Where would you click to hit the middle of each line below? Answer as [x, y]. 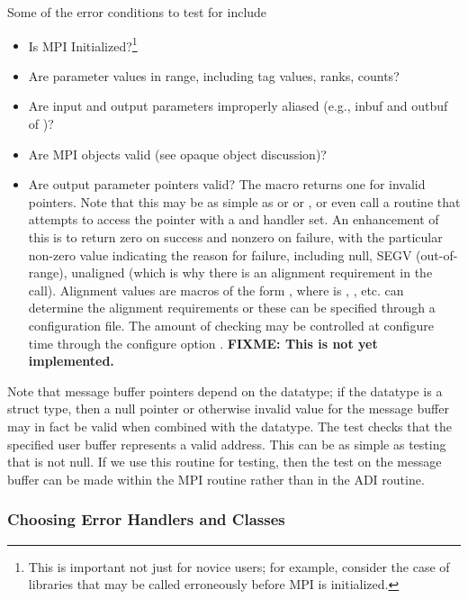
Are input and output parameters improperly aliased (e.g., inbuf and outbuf [238, 106]
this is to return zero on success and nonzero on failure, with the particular [235, 237]
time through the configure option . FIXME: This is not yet [203, 343]
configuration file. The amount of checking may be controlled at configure [231, 325]
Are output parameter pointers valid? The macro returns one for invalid [227, 184]
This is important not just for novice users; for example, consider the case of [239, 566]
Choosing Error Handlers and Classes [146, 519]
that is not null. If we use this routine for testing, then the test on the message [225, 462]
